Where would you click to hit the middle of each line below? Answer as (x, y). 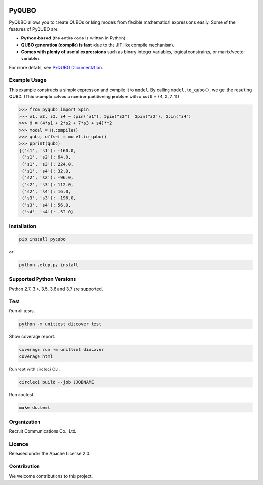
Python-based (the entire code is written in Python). (74, 38)
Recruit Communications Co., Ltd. (43, 431)
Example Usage (28, 80)
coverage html (36, 356)
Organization (25, 422)
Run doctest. (22, 394)
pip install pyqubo (42, 239)
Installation (23, 226)
